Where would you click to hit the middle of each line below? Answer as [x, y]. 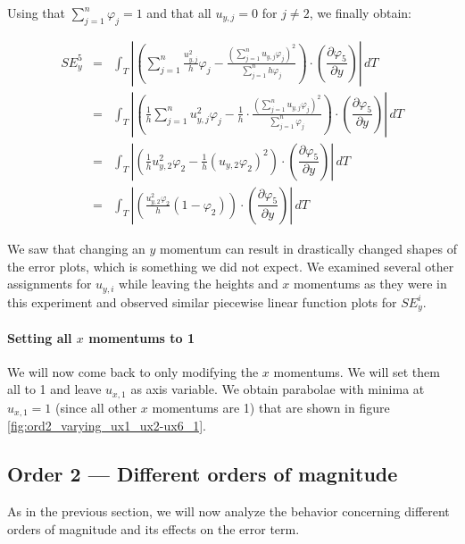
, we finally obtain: [360, 13]
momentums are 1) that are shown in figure [271, 407]
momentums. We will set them [357, 371]
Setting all [40, 337]
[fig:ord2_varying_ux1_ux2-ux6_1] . [107, 426]
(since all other [96, 407]
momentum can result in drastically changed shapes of [308, 248]
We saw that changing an [76, 248]
